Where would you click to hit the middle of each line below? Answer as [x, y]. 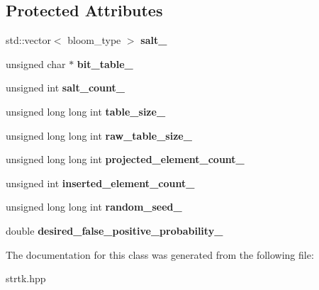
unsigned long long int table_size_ [86, 111]
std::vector [28, 40]
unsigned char [36, 63]
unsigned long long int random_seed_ [94, 207]
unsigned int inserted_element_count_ [100, 183]
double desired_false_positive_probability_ [114, 230]
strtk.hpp [26, 278]
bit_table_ [105, 63]
